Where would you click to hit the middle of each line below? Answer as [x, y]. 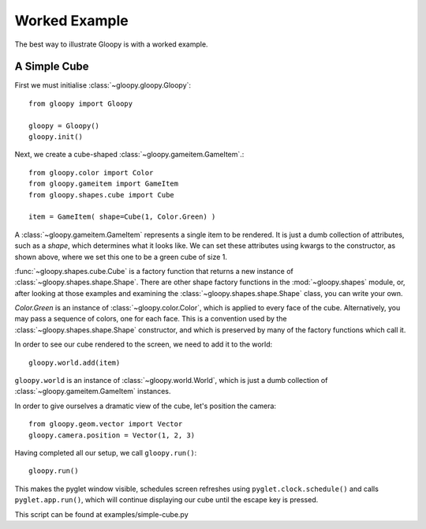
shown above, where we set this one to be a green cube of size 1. [121, 257]
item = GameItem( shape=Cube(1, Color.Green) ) [122, 217]
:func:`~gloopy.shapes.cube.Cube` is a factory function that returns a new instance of [154, 271]
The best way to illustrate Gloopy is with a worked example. [111, 44]
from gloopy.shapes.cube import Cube [102, 195]
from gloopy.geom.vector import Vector [106, 424]
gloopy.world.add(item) [75, 362]
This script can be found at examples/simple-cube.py [101, 514]
